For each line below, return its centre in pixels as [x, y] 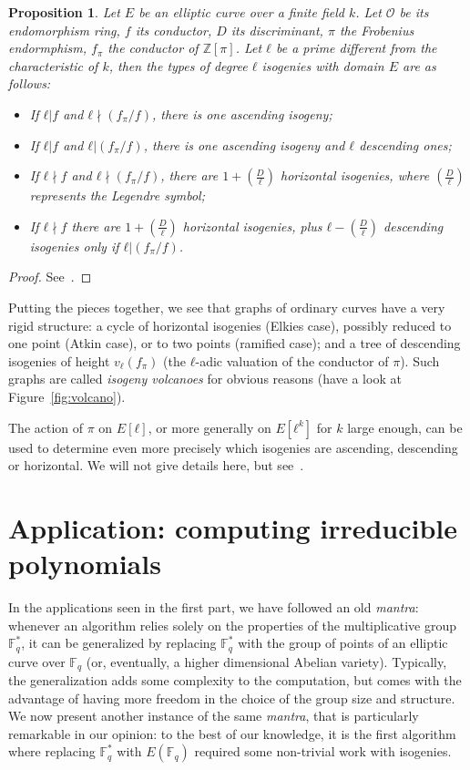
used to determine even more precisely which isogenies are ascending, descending [233, 447]
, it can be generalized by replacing [119, 643]
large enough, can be [405, 427]
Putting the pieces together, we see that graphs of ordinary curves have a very [227, 307]
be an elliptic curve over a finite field [241, 12]
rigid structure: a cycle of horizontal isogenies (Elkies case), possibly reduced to [230, 325]
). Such [420, 360]
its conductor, [174, 30]
